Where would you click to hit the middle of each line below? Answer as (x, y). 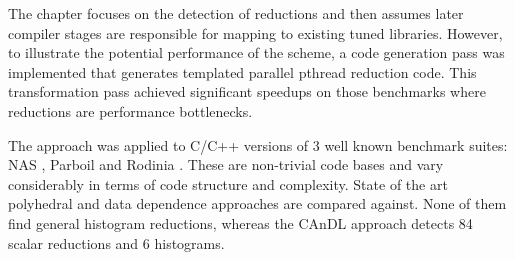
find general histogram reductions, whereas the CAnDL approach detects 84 (240, 222)
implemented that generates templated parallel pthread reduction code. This (242, 71)
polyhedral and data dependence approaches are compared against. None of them (257, 203)
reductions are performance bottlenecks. (130, 110)
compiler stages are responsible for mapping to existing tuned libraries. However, (255, 32)
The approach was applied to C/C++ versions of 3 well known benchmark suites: (258, 144)
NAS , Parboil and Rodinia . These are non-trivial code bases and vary (226, 164)
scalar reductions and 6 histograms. (116, 242)
